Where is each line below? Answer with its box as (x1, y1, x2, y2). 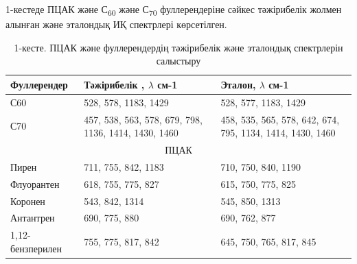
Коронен (10, 193, 45, 208)
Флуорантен (10, 176, 60, 191)
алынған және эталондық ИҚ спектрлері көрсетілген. (5, 17, 227, 32)
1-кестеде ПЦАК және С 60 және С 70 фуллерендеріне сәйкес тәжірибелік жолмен (5, 2, 342, 18)
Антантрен (10, 211, 55, 225)
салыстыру (156, 53, 201, 68)
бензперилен (10, 241, 62, 255)
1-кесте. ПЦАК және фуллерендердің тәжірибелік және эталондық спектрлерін (14, 40, 343, 54)
